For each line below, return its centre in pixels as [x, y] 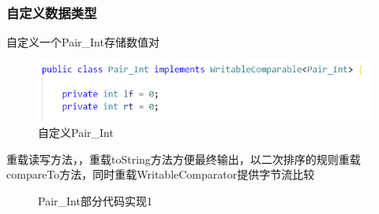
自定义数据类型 [52, 12]
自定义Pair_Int [76, 132]
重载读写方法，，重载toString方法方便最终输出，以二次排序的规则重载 [184, 159]
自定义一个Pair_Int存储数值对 [83, 42]
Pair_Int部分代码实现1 [95, 200]
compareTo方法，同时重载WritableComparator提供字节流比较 [161, 174]
